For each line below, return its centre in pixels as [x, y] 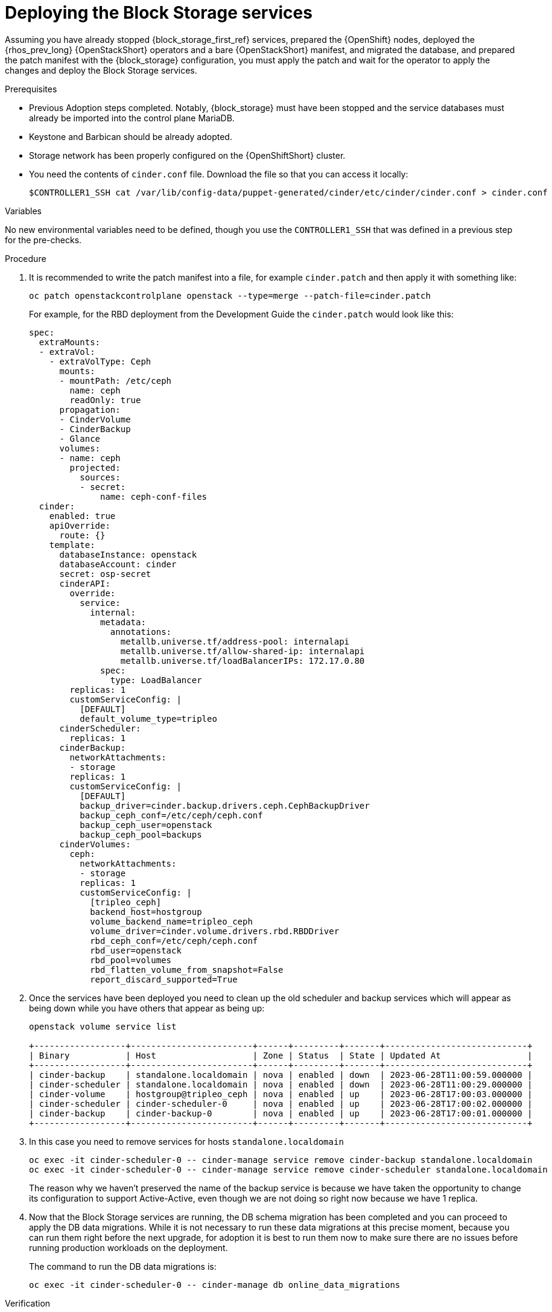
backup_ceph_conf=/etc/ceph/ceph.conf [171, 815]
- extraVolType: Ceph [100, 361]
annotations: [141, 632]
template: [72, 545]
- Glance [80, 438]
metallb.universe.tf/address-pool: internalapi [235, 641]
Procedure [26, 258]
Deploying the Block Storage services [159, 13]
